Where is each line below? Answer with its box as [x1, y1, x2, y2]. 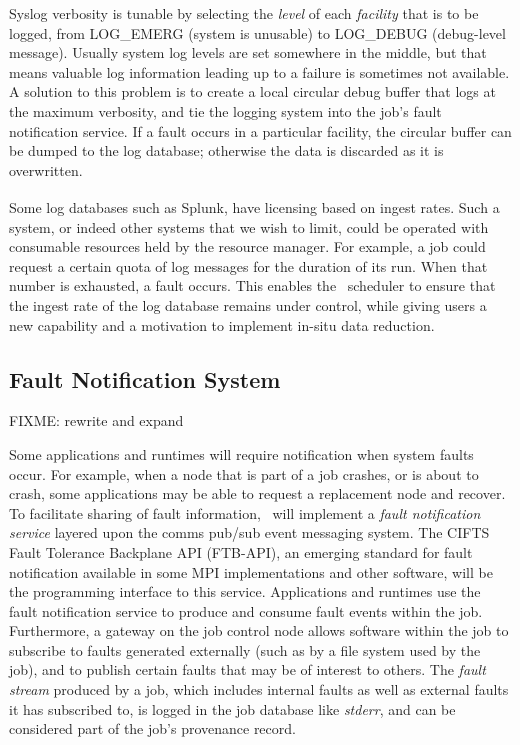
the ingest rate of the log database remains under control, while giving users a [9, 294, 487, 315]
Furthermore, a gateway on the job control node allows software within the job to [9, 620, 509, 641]
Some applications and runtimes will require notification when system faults [9, 443, 474, 464]
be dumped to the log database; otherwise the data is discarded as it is [9, 140, 444, 161]
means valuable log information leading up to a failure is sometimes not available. [9, 61, 510, 82]
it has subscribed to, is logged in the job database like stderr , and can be [9, 698, 456, 719]
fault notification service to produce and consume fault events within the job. [9, 600, 483, 621]
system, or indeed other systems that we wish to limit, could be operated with [9, 216, 489, 237]
